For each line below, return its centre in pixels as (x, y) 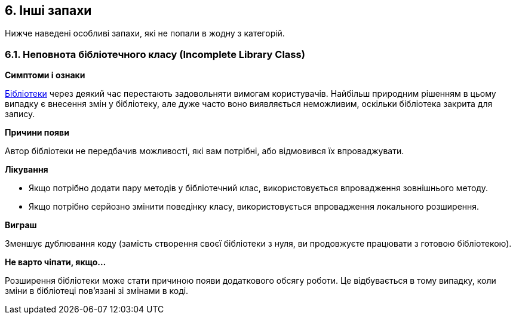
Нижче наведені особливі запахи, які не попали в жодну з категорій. (145, 33)
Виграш (21, 225)
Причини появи (37, 133)
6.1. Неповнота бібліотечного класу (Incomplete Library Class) (155, 54)
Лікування (27, 170)
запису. (20, 114)
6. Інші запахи (48, 10)
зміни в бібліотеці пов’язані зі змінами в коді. (97, 291)
